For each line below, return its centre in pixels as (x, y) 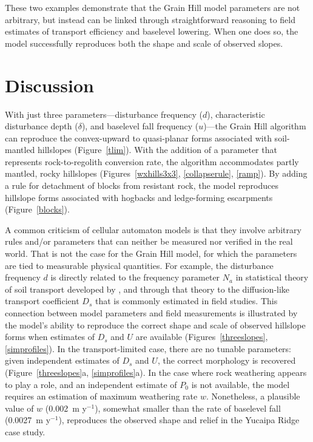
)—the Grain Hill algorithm (255, 126)
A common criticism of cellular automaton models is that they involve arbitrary (153, 229)
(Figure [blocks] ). (37, 209)
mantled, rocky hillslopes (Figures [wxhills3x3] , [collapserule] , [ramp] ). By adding (156, 173)
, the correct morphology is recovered (227, 360)
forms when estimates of (50, 337)
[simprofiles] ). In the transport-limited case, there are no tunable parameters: (148, 348)
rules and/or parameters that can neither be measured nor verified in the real (149, 241)
